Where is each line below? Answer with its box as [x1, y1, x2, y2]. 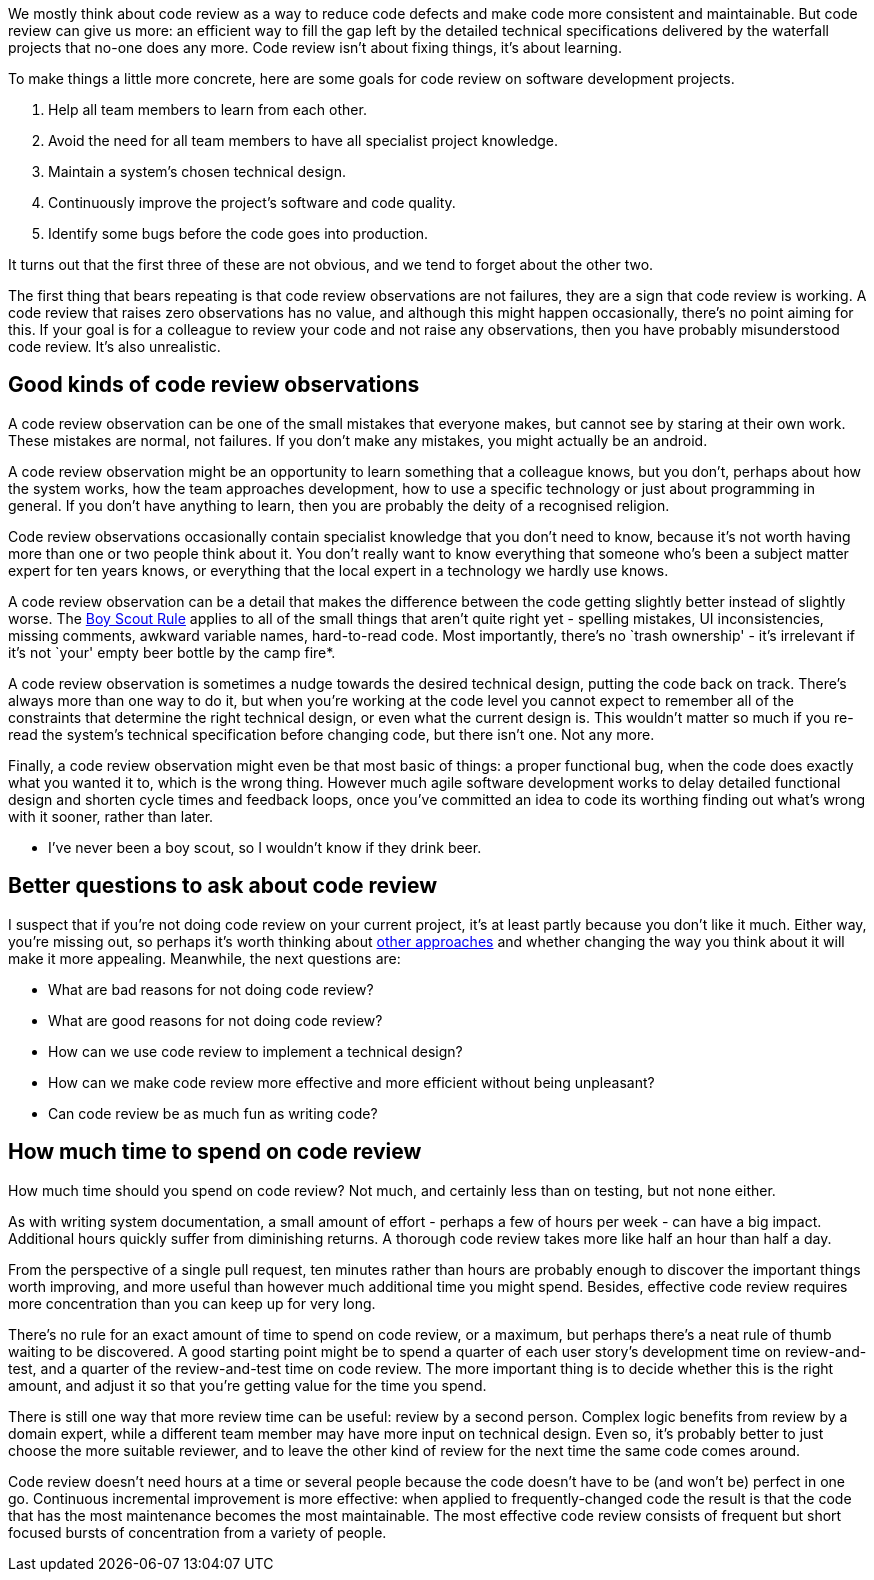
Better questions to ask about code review [8, 873, 438, 899]
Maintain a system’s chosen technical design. [48, 163, 346, 180]
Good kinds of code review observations [8, 372, 420, 398]
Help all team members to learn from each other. [48, 101, 367, 118]
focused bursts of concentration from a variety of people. [8, 1523, 387, 1541]
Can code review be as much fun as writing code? [48, 1104, 378, 1122]
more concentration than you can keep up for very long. [8, 1294, 376, 1312]
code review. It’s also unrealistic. [8, 338, 221, 355]
